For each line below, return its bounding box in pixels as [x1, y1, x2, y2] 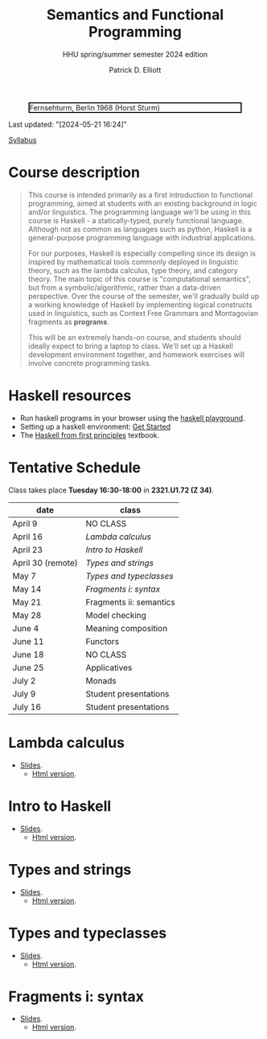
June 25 [12, 662, 44, 673]
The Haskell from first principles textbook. [19, 430, 160, 440]
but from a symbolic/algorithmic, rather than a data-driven [27, 282, 221, 292]
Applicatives [85, 662, 133, 673]
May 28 [12, 609, 42, 621]
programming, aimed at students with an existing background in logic [27, 198, 257, 208]
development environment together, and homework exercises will [27, 349, 245, 359]
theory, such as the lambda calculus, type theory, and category [27, 265, 239, 275]
